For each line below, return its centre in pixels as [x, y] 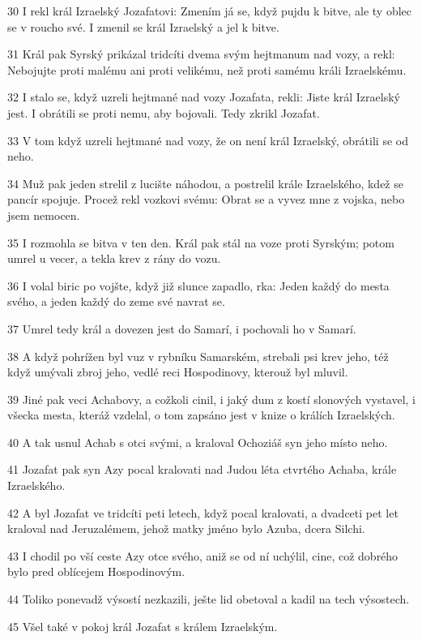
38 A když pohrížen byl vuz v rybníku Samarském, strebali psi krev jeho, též [198, 356]
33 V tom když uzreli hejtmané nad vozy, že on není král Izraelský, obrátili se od [208, 140]
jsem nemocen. [44, 215]
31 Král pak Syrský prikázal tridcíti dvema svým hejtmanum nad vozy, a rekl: [201, 54]
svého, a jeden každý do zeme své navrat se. [116, 301]
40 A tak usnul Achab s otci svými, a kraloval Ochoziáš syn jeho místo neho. [198, 442]
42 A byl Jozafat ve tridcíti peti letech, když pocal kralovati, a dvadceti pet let [203, 512]
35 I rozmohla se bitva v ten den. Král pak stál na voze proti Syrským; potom [201, 242]
